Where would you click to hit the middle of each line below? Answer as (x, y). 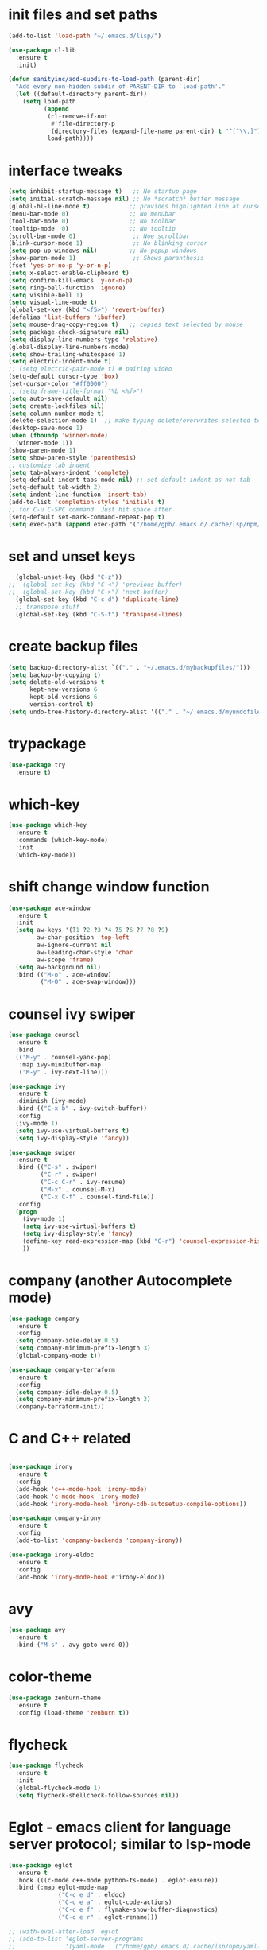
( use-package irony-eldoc (51, 1555)
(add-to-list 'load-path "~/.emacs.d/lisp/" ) (85, 36)
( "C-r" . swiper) (69, 1175)
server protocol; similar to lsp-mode (130, 1844)
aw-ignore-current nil (74, 945)
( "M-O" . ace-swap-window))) (88, 982)
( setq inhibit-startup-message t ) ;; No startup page (103, 192)
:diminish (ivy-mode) (51, 1101)
